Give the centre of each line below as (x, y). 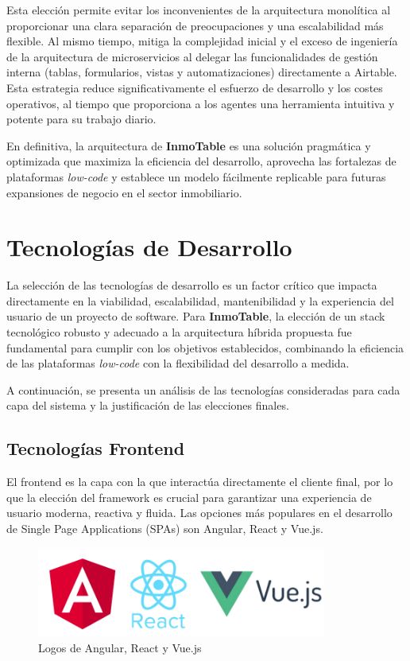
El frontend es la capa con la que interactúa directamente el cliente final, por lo (200, 482)
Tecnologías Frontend (96, 448)
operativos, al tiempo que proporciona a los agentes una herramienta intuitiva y (201, 103)
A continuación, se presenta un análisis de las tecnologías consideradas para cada (203, 389)
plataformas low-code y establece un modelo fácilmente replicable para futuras (196, 176)
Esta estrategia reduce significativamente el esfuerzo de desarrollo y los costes (195, 87)
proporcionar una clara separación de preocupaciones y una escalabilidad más (195, 25)
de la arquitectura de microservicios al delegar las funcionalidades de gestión (192, 56)
